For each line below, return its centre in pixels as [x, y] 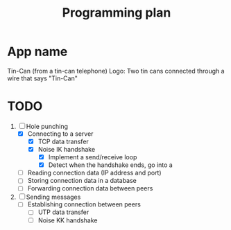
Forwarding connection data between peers [90, 188]
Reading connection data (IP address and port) [94, 173]
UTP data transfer [63, 212]
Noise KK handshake [68, 220]
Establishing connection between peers [84, 204]
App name [37, 52]
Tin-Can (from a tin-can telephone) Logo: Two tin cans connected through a [116, 71]
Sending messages [53, 197]
